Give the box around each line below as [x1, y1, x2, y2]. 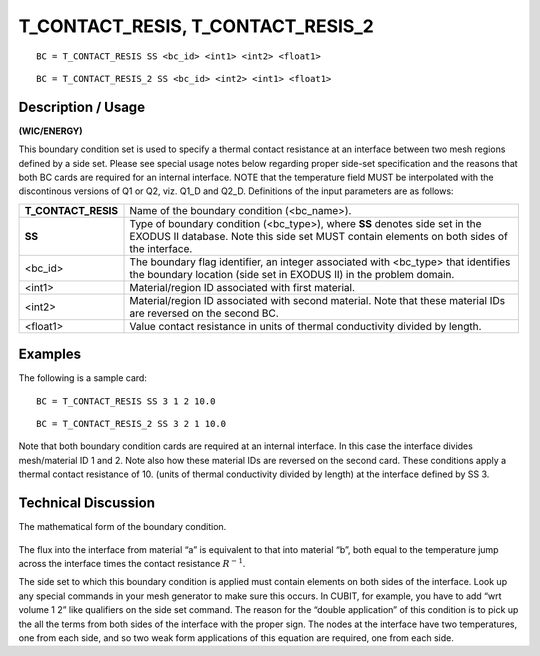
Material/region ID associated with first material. [129, 280, 355, 294]
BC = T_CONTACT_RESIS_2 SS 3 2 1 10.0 [36, 418, 227, 430]
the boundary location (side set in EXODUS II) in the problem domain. [129, 267, 455, 281]
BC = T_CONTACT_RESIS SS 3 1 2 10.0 [36, 395, 216, 407]
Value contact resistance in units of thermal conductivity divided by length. [129, 319, 482, 333]
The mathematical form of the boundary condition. [18, 521, 227, 533]
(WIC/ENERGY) [18, 125, 84, 137]
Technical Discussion [18, 495, 155, 512]
